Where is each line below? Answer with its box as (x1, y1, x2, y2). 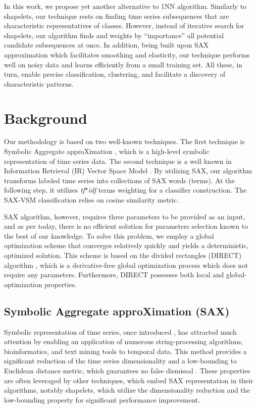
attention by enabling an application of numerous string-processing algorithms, (4, 336, 243, 347)
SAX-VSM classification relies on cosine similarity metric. (4, 195, 179, 205)
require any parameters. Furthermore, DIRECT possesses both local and (4, 269, 224, 280)
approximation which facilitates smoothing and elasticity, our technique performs (4, 49, 250, 59)
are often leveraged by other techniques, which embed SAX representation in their (4, 375, 254, 385)
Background (4, 107, 88, 128)
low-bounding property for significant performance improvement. (4, 394, 200, 405)
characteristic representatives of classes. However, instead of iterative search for (4, 20, 245, 31)
